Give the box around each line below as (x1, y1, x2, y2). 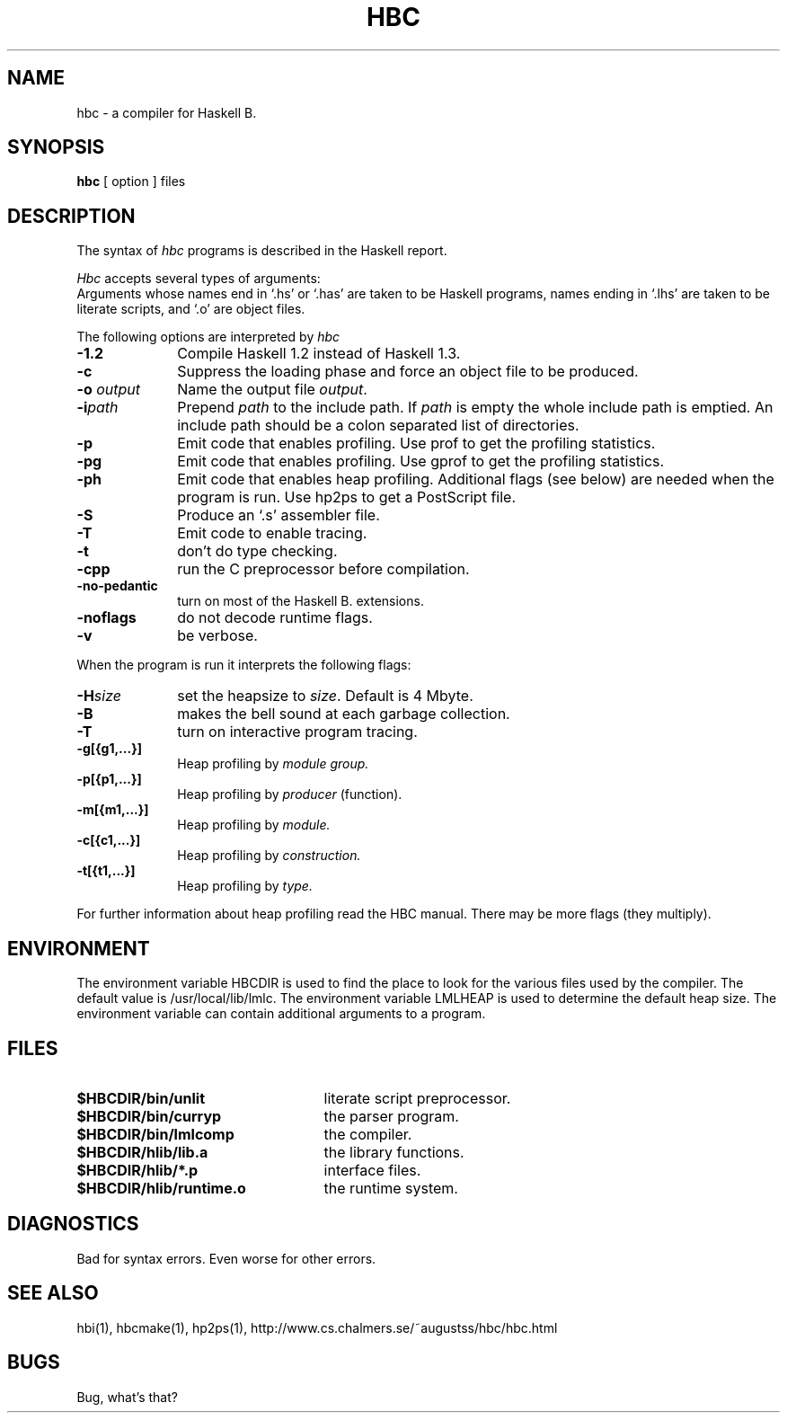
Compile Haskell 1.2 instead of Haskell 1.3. (177, 344, 461, 363)
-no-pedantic (76, 578, 158, 594)
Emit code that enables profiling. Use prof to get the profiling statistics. (177, 434, 656, 453)
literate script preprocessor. (323, 1088, 511, 1107)
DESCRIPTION (7, 204, 136, 227)
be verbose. (177, 626, 258, 645)
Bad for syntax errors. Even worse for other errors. (76, 1250, 376, 1266)
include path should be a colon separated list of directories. (177, 416, 579, 435)
